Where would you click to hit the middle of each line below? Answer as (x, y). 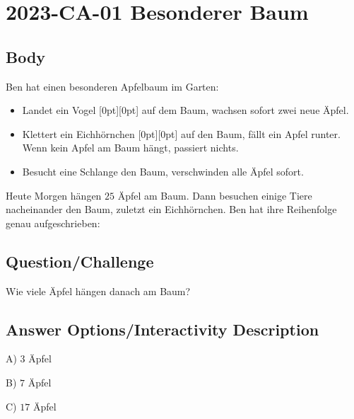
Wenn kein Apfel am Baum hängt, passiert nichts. (130, 148)
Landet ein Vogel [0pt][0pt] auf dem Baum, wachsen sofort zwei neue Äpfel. (185, 110)
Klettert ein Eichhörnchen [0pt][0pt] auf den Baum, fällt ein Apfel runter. (181, 133)
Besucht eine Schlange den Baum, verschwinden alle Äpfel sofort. (163, 171)
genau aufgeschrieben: (53, 223)
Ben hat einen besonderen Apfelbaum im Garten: (112, 86)
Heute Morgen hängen (54, 195)
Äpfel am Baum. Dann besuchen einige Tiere (215, 195)
